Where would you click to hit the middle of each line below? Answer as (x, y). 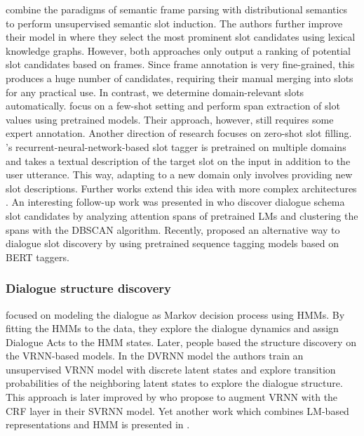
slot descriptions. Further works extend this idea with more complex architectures (181, 188)
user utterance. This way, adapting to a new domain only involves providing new (179, 174)
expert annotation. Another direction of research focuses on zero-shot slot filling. (179, 133)
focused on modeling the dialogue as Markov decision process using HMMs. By (175, 314)
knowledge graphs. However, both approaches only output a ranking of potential (178, 50)
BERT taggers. (38, 257)
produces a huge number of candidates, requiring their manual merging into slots (180, 78)
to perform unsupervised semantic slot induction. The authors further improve (174, 23)
